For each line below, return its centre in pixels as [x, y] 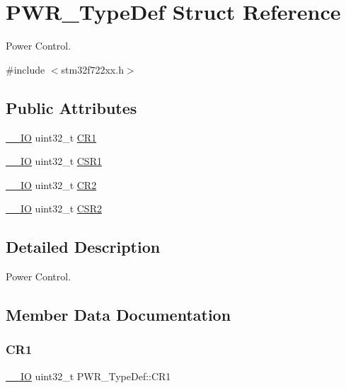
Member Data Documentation [119, 315]
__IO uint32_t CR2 [51, 184]
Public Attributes [71, 107]
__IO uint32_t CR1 [51, 137]
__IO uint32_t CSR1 [54, 161]
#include [25, 69]
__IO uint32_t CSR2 [54, 209]
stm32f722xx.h [92, 69]
